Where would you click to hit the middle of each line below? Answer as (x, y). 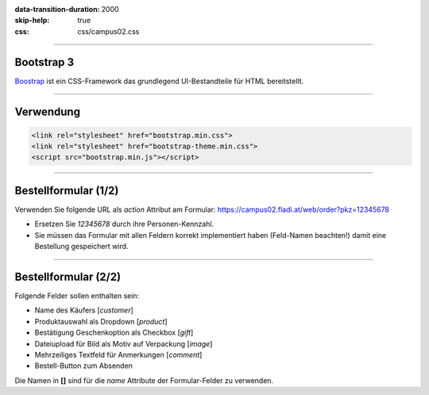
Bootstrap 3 (44, 62)
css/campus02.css (108, 31)
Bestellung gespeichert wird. (81, 247)
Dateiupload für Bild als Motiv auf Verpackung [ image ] (124, 343)
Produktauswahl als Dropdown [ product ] (101, 321)
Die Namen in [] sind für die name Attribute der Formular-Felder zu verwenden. (144, 380)
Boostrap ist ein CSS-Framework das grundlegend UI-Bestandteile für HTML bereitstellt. (159, 81)
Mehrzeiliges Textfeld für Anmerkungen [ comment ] (118, 355)
